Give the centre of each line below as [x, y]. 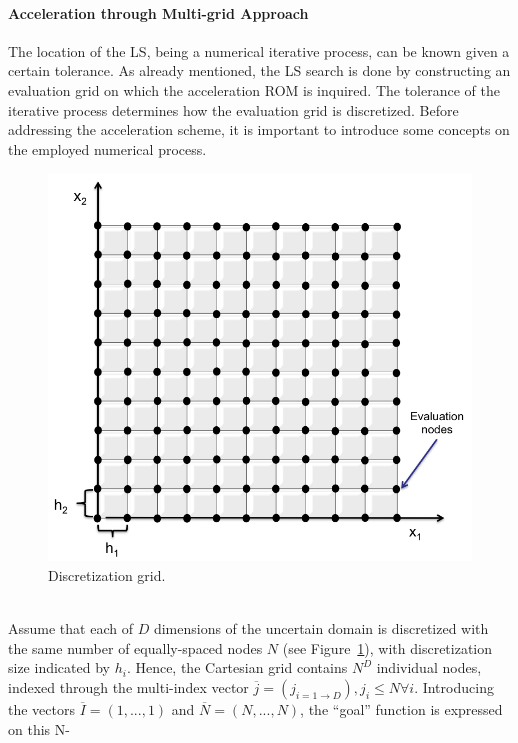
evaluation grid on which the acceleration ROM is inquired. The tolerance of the [254, 89]
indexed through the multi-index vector [128, 686]
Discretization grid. [107, 574]
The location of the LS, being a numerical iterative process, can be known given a [259, 50]
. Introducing [454, 686]
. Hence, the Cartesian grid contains [237, 667]
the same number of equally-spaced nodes [135, 647]
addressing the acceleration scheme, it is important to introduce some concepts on [259, 129]
